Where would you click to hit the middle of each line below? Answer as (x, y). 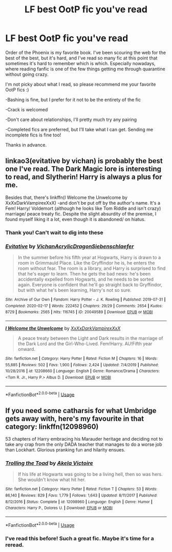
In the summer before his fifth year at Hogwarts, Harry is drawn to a (89, 257)
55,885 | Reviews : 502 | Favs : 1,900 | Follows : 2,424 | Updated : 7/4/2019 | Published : (82, 365)
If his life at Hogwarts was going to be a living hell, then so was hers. (90, 474)
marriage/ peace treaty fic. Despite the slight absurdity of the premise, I (81, 213)
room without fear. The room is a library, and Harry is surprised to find (92, 268)
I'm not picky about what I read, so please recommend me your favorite (81, 84)
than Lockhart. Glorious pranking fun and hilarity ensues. (65, 450)
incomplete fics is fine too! (33, 135)
